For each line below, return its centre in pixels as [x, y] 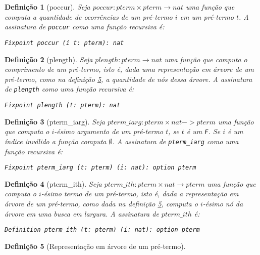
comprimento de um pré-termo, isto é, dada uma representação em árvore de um [129, 69]
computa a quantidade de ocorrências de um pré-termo [89, 16]
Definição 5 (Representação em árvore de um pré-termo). [95, 246]
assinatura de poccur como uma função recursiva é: [85, 27]
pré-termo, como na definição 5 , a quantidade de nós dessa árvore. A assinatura [128, 79]
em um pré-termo [207, 16]
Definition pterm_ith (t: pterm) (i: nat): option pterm [102, 230]
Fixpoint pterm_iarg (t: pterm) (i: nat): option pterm [100, 168]
